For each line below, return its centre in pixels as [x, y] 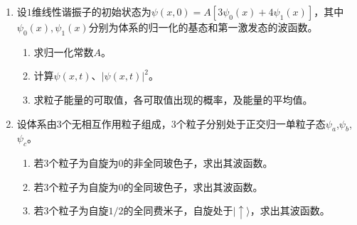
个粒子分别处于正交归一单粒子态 [251, 123]
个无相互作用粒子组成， [116, 123]
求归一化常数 [64, 51]
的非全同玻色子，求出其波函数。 [198, 163]
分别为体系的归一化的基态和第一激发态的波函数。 [203, 27]
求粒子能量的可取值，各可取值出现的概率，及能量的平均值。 [173, 99]
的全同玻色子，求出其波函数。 [193, 186]
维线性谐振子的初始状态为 [91, 11]
